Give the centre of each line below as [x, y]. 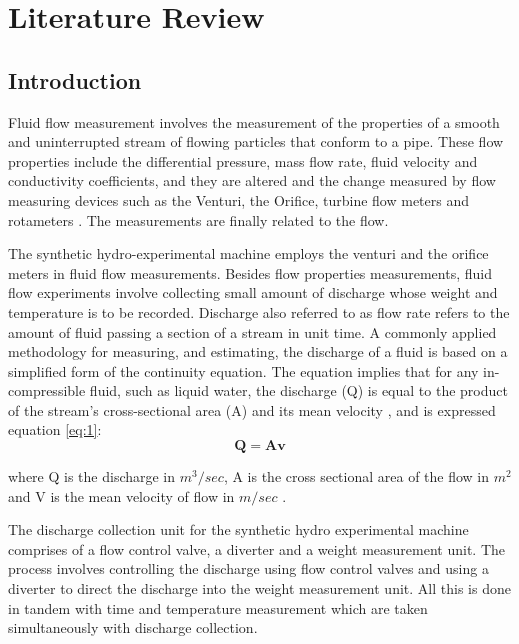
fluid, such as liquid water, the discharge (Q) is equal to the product [298, 390]
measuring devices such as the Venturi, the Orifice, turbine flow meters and [239, 199]
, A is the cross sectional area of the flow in [356, 476]
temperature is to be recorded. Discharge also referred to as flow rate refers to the [259, 311]
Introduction [75, 79]
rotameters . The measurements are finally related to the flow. [198, 219]
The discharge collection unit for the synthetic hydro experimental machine [238, 529]
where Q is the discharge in [92, 476]
